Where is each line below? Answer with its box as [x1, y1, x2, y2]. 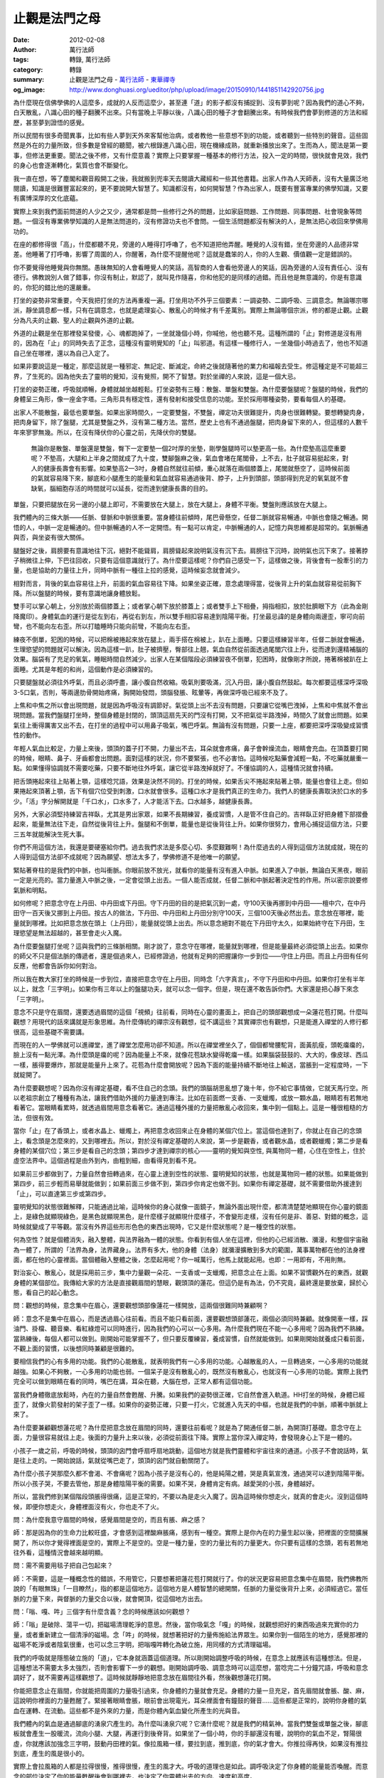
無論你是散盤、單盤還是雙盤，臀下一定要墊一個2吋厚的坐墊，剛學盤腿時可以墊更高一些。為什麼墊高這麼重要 [31, 445, 346, 452]
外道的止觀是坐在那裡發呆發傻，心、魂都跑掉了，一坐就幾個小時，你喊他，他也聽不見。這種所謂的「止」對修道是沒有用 [13, 329, 362, 338]
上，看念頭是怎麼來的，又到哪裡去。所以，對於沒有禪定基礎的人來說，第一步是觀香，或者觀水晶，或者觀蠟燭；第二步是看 [13, 1136, 368, 1145]
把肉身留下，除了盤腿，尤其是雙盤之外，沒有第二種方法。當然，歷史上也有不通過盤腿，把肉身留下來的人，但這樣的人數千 [13, 418, 368, 427]
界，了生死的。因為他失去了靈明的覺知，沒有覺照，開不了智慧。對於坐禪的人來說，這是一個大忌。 [13, 372, 300, 380]
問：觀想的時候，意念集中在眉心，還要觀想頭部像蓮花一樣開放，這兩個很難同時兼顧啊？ [13, 1301, 269, 1310]
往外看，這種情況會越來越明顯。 [13, 1548, 107, 1557]
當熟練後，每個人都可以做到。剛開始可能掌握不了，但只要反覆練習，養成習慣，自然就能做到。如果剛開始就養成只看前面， [13, 1334, 368, 1343]
